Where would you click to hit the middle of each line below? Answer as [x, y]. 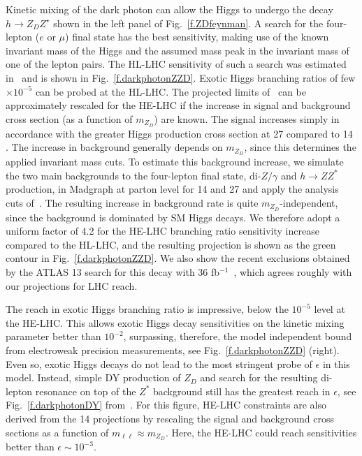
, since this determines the [300, 147]
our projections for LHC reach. [72, 285]
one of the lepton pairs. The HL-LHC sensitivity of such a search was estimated [176, 64]
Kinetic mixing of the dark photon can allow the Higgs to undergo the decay [169, 9]
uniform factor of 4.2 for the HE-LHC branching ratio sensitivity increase [162, 231]
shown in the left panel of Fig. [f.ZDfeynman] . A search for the [188, 23]
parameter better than [53, 336]
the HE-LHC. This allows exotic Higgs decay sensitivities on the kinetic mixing [175, 322]
